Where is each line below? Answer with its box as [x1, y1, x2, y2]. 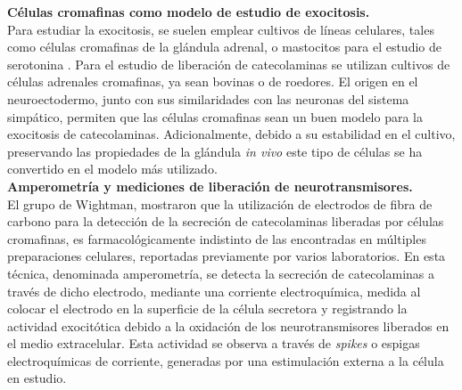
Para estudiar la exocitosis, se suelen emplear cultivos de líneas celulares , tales [7, 20, 434, 38]
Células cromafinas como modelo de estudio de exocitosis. [7, 3, 370, 20]
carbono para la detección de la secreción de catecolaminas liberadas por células [7, 212, 444, 231]
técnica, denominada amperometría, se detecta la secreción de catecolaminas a [7, 264, 434, 282]
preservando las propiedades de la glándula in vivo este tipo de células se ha [7, 142, 423, 160]
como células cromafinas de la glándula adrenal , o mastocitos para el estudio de [7, 37, 441, 56]
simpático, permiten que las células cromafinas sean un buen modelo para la [7, 107, 423, 126]
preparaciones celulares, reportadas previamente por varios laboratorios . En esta [7, 247, 446, 265]
